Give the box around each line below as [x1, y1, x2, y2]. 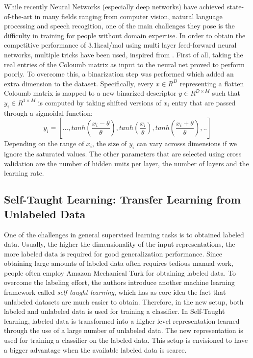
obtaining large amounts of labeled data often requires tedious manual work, [4, 258, 233, 268]
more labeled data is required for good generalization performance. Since [4, 248, 222, 258]
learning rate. [4, 168, 44, 178]
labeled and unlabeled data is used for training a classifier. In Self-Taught [4, 306, 225, 316]
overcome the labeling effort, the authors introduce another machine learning [4, 277, 235, 287]
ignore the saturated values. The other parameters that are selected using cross [4, 149, 242, 159]
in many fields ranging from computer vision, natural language [34, 11, 223, 21]
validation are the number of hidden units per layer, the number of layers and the [4, 158, 249, 168]
